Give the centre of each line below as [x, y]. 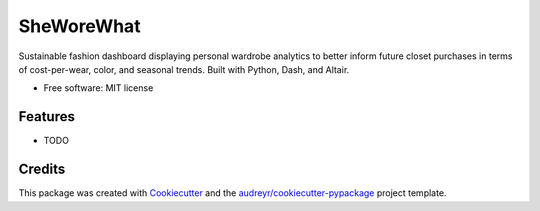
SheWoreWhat [79, 26]
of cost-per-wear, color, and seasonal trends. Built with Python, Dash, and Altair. [184, 69]
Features [46, 116]
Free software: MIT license [98, 88]
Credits [42, 169]
